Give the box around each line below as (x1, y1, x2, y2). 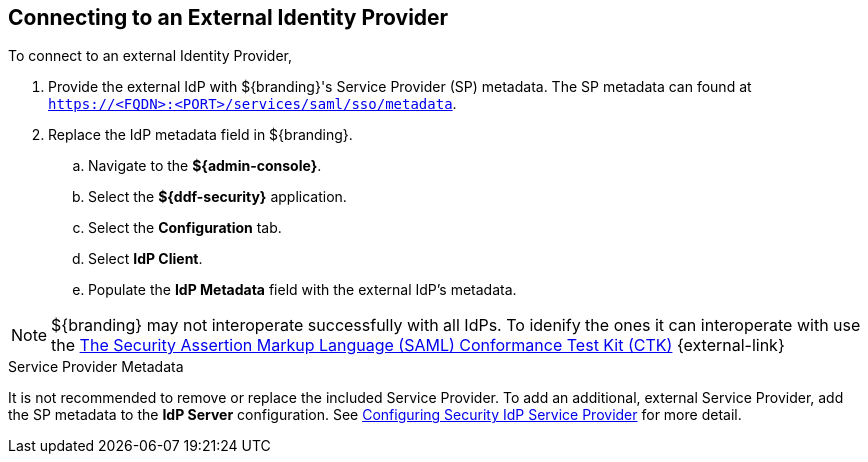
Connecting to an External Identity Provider (8, 5, 449, 30)
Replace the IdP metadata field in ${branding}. (48, 126, 353, 144)
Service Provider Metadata (8, 358, 184, 376)
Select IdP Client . (88, 250, 203, 268)
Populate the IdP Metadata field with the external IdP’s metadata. (88, 281, 517, 299)
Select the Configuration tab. (88, 219, 282, 237)
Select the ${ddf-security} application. (88, 188, 347, 206)
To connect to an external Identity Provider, (8, 47, 292, 65)
